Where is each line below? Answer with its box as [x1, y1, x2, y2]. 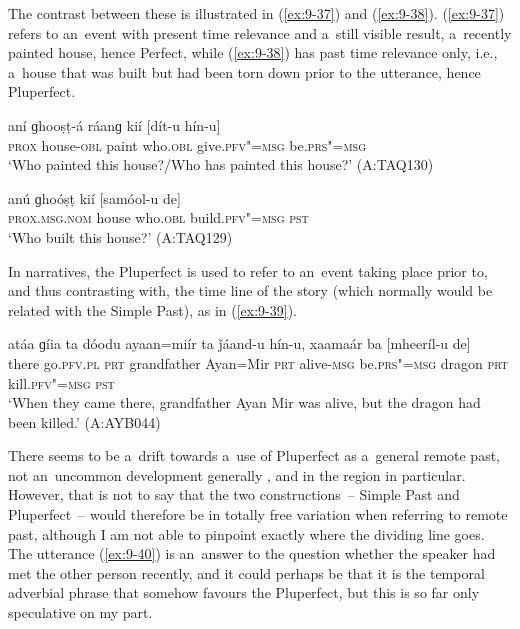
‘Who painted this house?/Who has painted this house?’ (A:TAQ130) [8, 154, 434, 175]
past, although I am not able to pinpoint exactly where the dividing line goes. [8, 523, 485, 544]
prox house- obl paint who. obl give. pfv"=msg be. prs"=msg [8, 134, 367, 155]
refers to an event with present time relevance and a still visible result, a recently [8, 22, 512, 43]
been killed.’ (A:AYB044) [8, 411, 161, 432]
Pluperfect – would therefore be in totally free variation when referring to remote [8, 504, 508, 525]
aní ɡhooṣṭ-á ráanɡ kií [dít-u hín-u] [8, 114, 221, 135]
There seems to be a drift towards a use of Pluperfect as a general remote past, [8, 445, 500, 466]
